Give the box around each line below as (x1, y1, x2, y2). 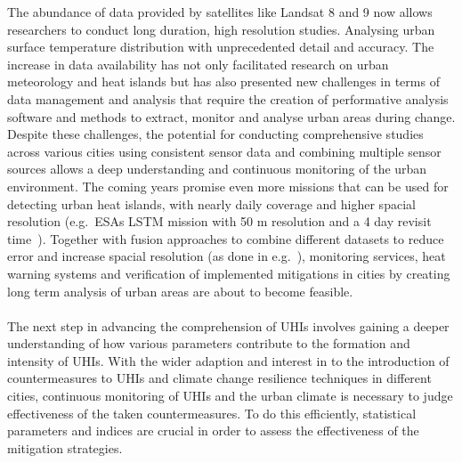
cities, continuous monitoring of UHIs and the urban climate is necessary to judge (7, 386, 453, 405)
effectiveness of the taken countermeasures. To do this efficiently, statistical (7, 403, 417, 422)
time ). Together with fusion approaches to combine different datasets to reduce (7, 229, 444, 248)
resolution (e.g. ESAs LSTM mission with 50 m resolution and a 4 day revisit (7, 212, 432, 231)
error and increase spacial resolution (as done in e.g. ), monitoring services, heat (7, 247, 446, 265)
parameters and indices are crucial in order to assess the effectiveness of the (7, 421, 419, 440)
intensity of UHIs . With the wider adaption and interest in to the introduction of (7, 351, 450, 370)
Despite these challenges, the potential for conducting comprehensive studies (7, 125, 424, 143)
